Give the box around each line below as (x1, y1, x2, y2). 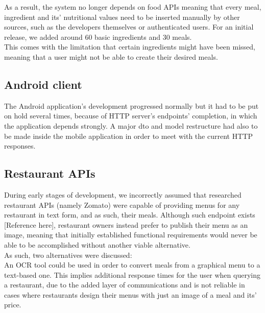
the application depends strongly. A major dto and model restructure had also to (4, 120, 258, 131)
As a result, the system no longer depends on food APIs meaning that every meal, (4, 2, 261, 12)
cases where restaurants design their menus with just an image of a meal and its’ (4, 289, 257, 300)
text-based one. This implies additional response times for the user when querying (4, 269, 260, 280)
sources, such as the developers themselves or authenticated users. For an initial (4, 21, 254, 32)
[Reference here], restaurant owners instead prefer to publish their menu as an (4, 219, 248, 230)
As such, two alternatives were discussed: (4, 249, 132, 260)
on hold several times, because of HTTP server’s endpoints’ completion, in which (4, 110, 257, 121)
